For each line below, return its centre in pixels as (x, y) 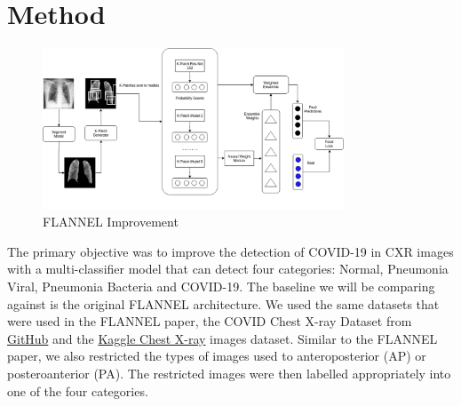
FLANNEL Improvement (111, 222)
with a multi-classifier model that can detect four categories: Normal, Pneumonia (228, 269)
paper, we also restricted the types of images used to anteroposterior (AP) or (217, 356)
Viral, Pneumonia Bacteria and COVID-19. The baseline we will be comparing (221, 287)
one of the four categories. (78, 390)
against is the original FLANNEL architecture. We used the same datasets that (223, 303)
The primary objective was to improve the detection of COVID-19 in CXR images (230, 251)
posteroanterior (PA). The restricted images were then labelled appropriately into (229, 373)
